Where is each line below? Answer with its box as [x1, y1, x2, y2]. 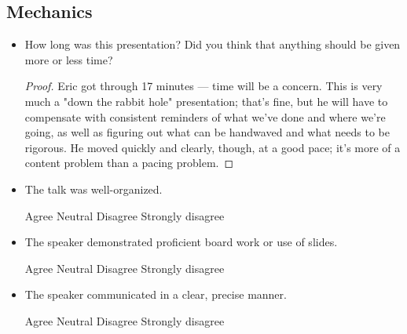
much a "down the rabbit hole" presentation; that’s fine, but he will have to [24, 93, 388, 109]
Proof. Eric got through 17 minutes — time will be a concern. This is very [24, 78, 383, 94]
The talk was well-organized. [24, 180, 163, 197]
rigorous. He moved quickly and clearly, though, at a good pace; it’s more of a [24, 139, 401, 155]
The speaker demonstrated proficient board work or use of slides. [24, 234, 338, 250]
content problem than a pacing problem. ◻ [24, 154, 234, 171]
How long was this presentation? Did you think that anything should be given [24, 36, 401, 53]
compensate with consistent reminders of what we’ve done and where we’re [24, 108, 386, 125]
